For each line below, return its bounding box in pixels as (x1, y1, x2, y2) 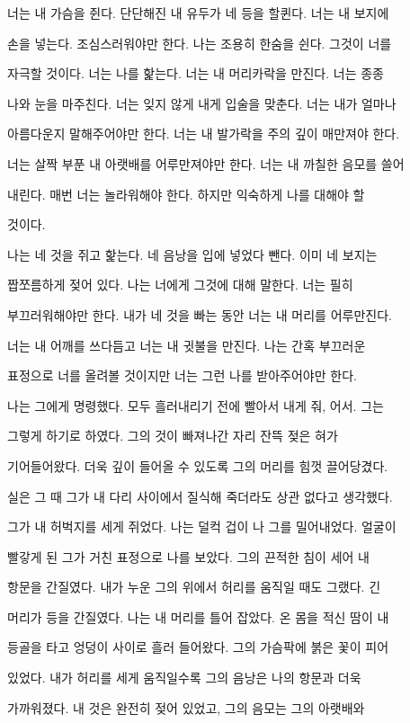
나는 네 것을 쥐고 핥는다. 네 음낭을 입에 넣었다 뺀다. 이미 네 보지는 (7, 245, 378, 263)
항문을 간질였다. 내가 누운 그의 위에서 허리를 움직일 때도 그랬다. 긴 (7, 577, 381, 596)
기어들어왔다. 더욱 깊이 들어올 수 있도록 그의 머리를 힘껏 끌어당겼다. (7, 456, 388, 475)
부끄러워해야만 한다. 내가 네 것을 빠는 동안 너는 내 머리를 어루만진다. (7, 305, 392, 324)
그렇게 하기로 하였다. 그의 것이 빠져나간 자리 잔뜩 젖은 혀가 (7, 426, 338, 445)
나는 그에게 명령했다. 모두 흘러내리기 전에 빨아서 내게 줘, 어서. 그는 (7, 396, 384, 415)
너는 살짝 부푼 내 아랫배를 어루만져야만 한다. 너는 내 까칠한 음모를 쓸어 (7, 154, 405, 173)
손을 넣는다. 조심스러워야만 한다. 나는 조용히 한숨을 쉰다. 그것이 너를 (7, 33, 392, 52)
